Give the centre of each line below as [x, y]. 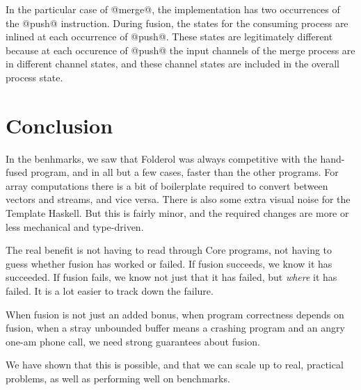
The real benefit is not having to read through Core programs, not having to [169, 250]
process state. [34, 77]
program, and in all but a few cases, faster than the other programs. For [185, 172]
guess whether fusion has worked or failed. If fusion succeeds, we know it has [169, 263]
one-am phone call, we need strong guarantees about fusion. [133, 341]
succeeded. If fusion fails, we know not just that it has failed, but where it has [171, 277]
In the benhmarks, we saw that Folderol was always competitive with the [161, 158]
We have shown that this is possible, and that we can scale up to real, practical [175, 365]
